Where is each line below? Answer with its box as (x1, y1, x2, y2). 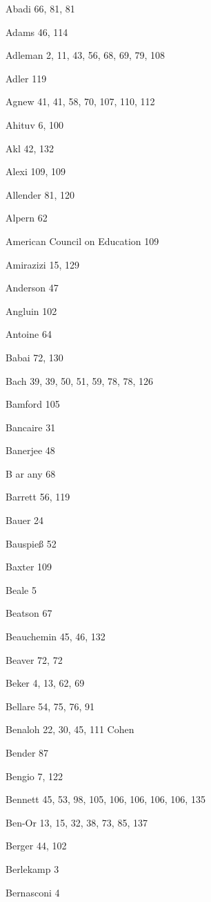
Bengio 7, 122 (6, 768, 63, 783)
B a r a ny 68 (6, 466, 56, 480)
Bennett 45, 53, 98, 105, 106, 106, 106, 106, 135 (6, 792, 205, 806)
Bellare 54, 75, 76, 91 (6, 698, 94, 713)
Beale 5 (6, 582, 37, 597)
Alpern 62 (6, 210, 48, 225)
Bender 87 (6, 746, 49, 759)
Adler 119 (6, 71, 47, 85)
